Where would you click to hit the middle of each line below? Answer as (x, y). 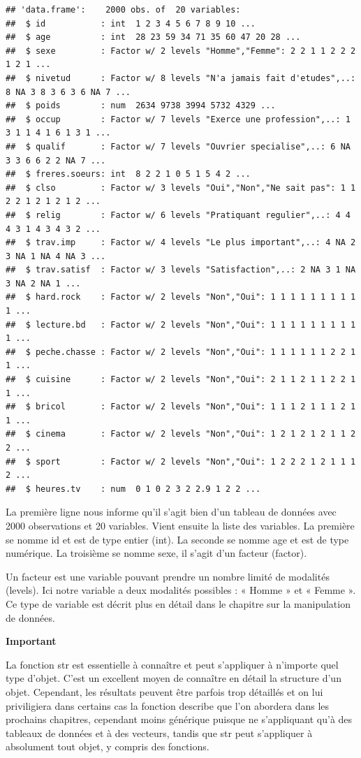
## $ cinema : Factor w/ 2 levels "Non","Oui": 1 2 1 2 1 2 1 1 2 (181, 434)
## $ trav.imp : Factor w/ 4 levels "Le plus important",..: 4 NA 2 (181, 243)
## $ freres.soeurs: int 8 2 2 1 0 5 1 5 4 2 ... (128, 174)
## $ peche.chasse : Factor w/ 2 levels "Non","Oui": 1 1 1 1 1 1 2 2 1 (181, 352)
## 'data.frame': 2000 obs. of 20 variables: (123, 10)
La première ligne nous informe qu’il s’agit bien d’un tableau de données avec (171, 512)
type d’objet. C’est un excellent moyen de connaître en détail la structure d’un (174, 678)
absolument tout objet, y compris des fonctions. (108, 746)
